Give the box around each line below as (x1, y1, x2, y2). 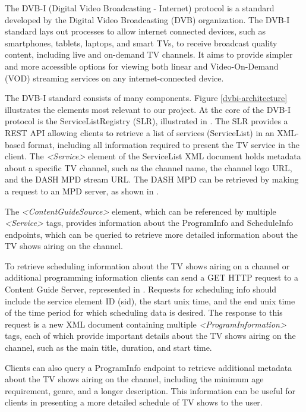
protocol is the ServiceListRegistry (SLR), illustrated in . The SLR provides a (5, 115, 288, 127)
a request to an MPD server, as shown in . (5, 184, 159, 197)
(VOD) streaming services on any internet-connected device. (5, 71, 224, 84)
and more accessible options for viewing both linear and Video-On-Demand (5, 59, 279, 72)
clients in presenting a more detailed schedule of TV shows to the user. (5, 396, 263, 408)
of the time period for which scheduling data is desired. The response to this (5, 306, 283, 319)
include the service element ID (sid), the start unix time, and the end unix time (5, 294, 295, 307)
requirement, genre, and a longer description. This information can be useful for (5, 384, 295, 397)
